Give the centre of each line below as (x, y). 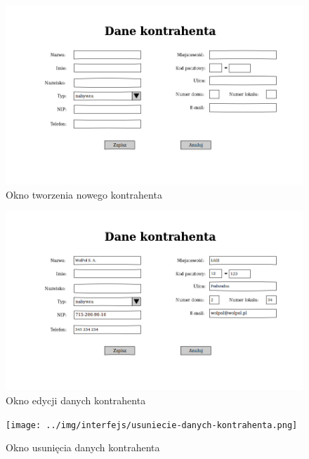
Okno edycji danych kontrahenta (76, 400)
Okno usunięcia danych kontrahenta (83, 447)
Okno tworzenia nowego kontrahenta (84, 194)
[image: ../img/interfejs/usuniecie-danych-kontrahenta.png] (152, 425)
